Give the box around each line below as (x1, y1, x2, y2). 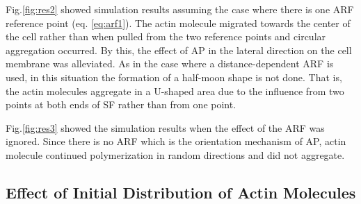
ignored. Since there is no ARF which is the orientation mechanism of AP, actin (6, 134, 346, 148)
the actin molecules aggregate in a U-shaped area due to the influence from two (6, 83, 344, 98)
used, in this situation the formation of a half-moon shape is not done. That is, (6, 69, 342, 84)
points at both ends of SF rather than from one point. (6, 97, 236, 112)
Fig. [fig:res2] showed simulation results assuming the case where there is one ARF (6, 2, 354, 16)
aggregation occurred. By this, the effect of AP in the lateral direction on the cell (6, 42, 352, 57)
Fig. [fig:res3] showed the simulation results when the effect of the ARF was (6, 120, 325, 135)
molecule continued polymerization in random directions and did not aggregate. (6, 147, 345, 162)
